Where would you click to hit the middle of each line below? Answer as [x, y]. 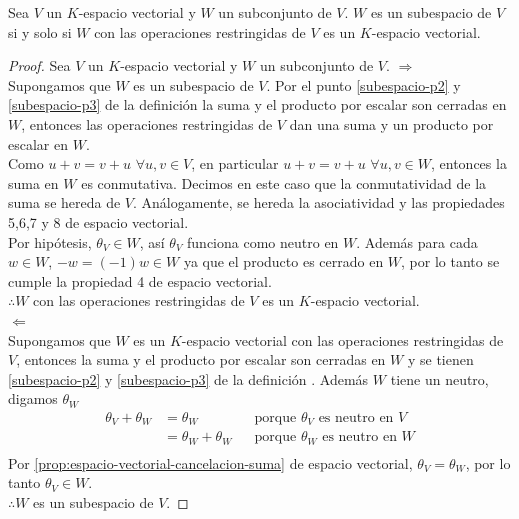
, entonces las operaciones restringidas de [147, 123]
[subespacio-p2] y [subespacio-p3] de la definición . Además [188, 378]
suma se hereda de [64, 202]
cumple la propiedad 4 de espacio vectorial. [140, 280]
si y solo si [40, 31]
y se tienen [440, 359]
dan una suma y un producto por [391, 123]
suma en [33, 182]
